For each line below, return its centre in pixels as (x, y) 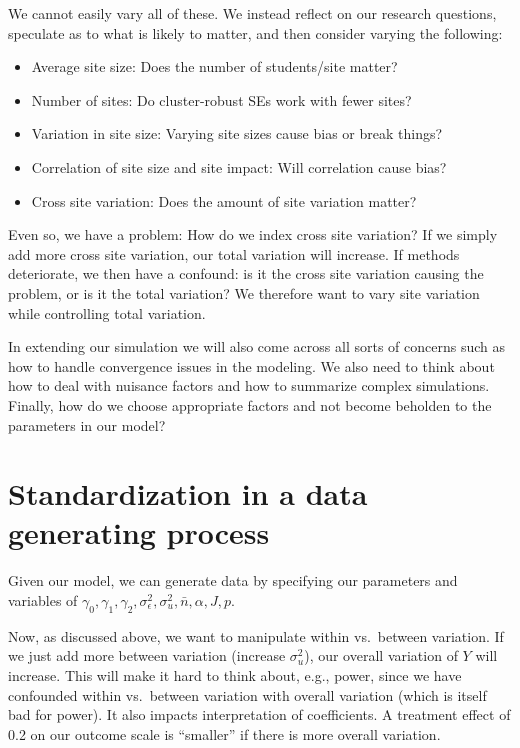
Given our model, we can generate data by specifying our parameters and (233, 580)
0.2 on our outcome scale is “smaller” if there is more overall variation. (224, 733)
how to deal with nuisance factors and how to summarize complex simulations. (249, 385)
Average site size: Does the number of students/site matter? (214, 66)
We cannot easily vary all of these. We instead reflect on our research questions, (252, 13)
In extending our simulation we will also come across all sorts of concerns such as (256, 346)
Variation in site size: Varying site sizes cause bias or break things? (237, 133)
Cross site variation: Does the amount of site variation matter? (224, 200)
